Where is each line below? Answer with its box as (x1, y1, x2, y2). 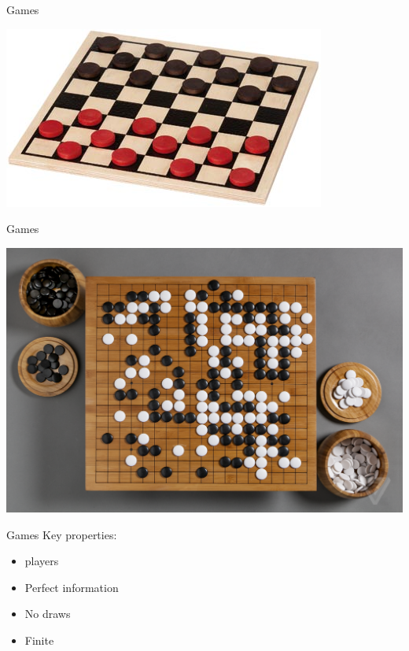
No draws (24, 605, 71, 622)
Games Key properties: (6, 526, 117, 542)
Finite (24, 631, 54, 648)
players (24, 553, 59, 569)
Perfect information (24, 579, 119, 595)
